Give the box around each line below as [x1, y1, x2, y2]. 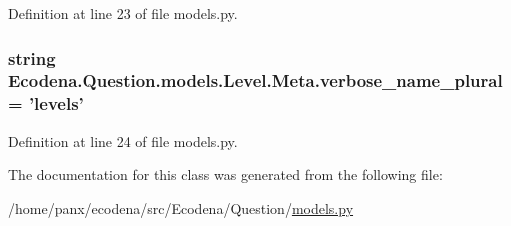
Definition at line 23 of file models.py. [8, 3, 238, 23]
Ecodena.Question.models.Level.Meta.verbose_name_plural [8, 68, 503, 93]
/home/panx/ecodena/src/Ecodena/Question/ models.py [8, 197, 354, 218]
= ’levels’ [8, 91, 84, 116]
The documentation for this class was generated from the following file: [8, 164, 443, 185]
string [8, 45, 56, 70]
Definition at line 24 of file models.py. [8, 130, 238, 151]
